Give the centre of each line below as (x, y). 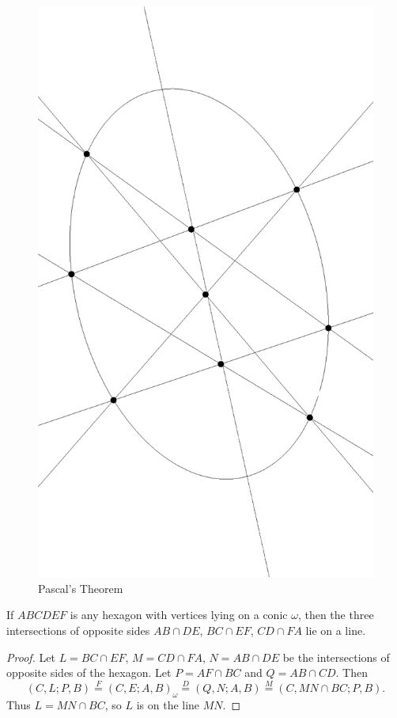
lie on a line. (336, 630)
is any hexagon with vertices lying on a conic (179, 615)
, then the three (336, 615)
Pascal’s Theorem (81, 588)
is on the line (168, 704)
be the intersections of (336, 657)
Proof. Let (31, 657)
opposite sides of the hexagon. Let (89, 672)
